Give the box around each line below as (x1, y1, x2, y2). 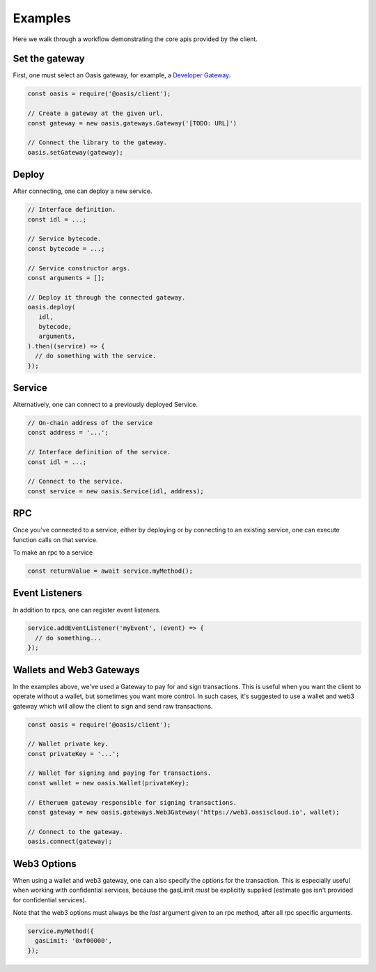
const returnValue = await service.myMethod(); (27, 567, 193, 575)
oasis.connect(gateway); (27, 838, 113, 846)
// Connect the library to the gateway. (27, 139, 167, 146)
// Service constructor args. (27, 264, 131, 272)
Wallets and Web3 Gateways (13, 664, 141, 676)
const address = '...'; (27, 429, 109, 437)
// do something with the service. (35, 352, 157, 360)
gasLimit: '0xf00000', (35, 937, 113, 945)
